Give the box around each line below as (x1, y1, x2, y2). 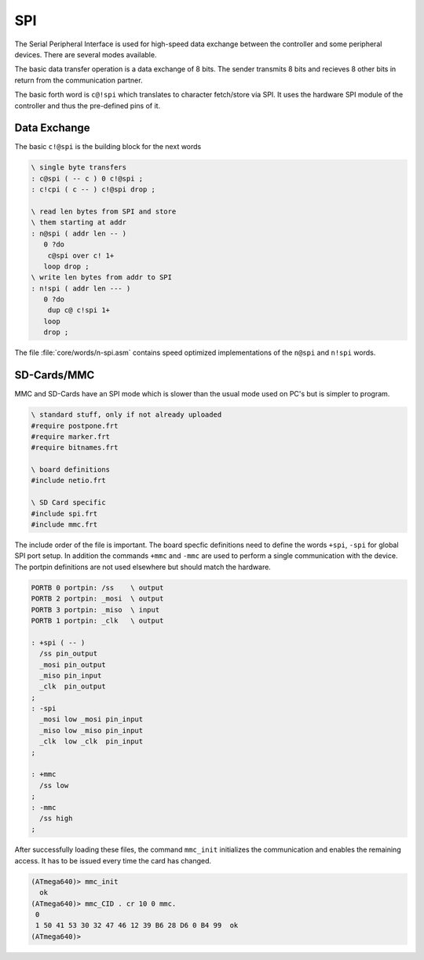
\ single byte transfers (31, 163, 127, 172)
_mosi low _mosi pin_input (39, 715, 144, 724)
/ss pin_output (39, 649, 98, 659)
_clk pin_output (39, 682, 106, 691)
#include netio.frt (31, 476, 106, 485)
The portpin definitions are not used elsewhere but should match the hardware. (14, 562, 271, 571)
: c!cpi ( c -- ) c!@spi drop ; (31, 185, 156, 194)
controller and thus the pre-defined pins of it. (14, 100, 161, 110)
